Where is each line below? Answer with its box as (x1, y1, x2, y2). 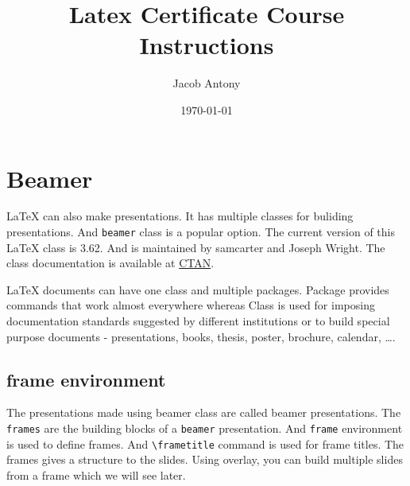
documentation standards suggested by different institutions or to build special (6, 313, 390, 329)
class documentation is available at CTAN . (6, 255, 215, 271)
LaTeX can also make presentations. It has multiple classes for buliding (6, 208, 354, 224)
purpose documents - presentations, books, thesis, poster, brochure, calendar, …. (6, 328, 396, 344)
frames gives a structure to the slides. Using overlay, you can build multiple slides (6, 451, 403, 468)
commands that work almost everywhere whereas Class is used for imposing (6, 297, 375, 313)
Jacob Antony (172, 75, 241, 91)
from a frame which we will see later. (6, 466, 186, 483)
